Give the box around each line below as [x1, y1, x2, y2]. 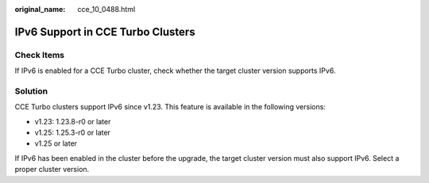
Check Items [14, 49, 65, 60]
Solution [14, 86, 48, 97]
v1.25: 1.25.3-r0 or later [34, 128, 111, 138]
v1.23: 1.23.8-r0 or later [34, 116, 111, 126]
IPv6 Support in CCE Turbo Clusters [14, 25, 195, 39]
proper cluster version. [14, 165, 90, 174]
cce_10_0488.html [77, 5, 136, 13]
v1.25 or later [34, 139, 78, 148]
